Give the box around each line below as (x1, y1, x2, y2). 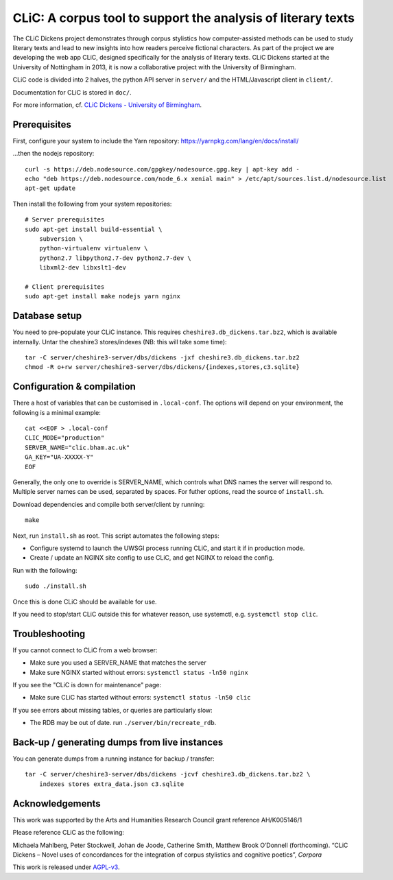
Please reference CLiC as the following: (12, 829, 125, 837)
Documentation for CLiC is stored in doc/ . (12, 88, 132, 96)
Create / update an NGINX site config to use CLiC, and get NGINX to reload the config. (29, 554, 274, 562)
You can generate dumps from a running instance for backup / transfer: (12, 754, 215, 763)
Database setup (12, 310, 82, 322)
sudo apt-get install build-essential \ (25, 225, 163, 233)
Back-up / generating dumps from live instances (12, 736, 224, 748)
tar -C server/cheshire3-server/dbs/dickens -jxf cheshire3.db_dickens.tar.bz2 (25, 353, 300, 361)
